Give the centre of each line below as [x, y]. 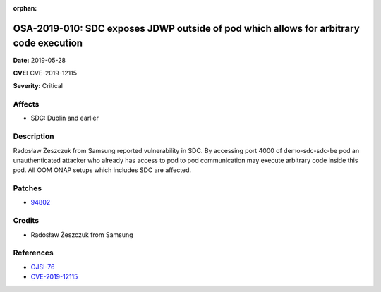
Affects [26, 104]
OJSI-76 [43, 267]
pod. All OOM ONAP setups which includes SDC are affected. [102, 170]
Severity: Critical [38, 86]
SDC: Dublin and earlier [65, 118]
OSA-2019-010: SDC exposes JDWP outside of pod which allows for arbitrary [186, 28]
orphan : [25, 8]
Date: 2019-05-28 [40, 60]
